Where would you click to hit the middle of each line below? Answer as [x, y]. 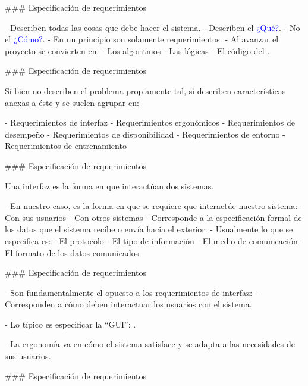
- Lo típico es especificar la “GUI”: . [70, 324]
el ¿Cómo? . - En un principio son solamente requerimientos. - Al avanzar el [142, 39]
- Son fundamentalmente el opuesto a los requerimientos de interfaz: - [131, 292]
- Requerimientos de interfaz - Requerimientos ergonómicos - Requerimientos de [150, 122]
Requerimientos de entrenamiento [66, 146]
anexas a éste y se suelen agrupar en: [72, 102]
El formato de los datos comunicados [72, 252]
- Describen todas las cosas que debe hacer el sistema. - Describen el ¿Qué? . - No [153, 27]
